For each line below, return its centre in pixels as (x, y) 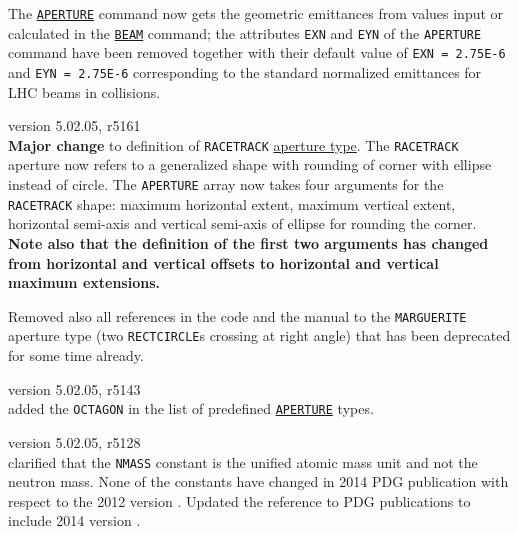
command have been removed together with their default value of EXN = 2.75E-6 (257, 52)
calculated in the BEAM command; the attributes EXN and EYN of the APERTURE (245, 32)
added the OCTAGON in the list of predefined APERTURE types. (191, 408)
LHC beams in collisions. (84, 91)
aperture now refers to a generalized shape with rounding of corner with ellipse (250, 164)
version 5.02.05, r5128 (74, 441)
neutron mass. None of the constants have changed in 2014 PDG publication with (258, 481)
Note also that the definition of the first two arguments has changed (248, 242)
